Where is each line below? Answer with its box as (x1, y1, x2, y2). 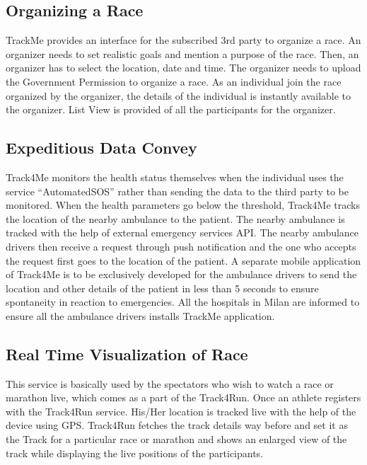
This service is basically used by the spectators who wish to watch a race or (6, 376, 334, 391)
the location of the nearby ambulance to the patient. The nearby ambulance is (6, 211, 345, 226)
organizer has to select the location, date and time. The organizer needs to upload (6, 60, 361, 75)
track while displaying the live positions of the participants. (6, 445, 264, 460)
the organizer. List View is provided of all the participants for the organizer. (6, 102, 336, 117)
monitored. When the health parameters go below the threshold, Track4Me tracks (6, 197, 360, 212)
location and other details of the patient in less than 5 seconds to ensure (6, 280, 319, 295)
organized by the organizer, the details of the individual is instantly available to (6, 88, 351, 103)
